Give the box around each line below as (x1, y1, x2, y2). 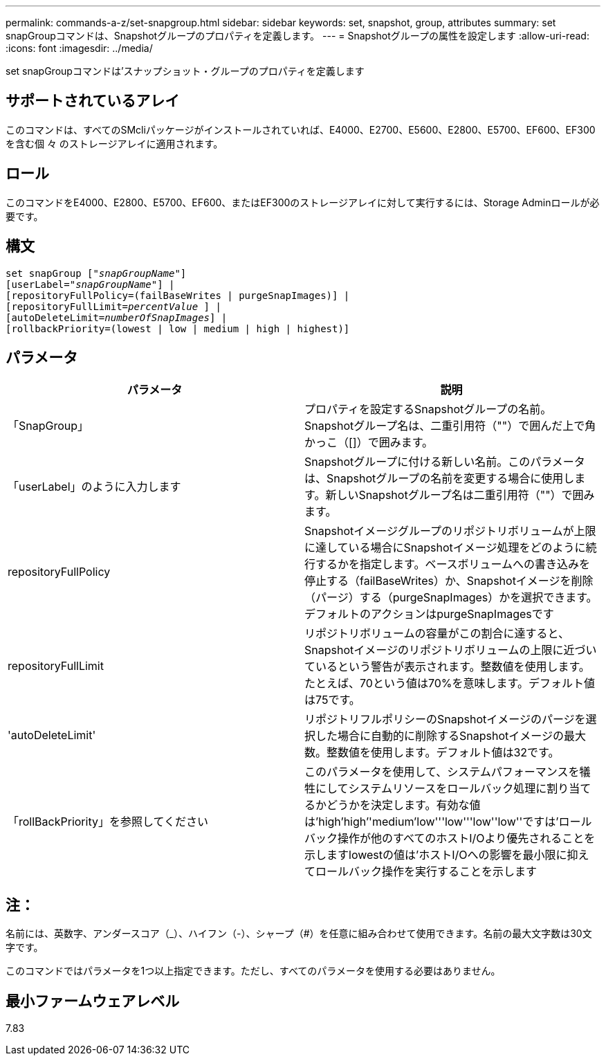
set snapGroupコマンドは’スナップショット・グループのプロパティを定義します (6, 65, 365, 77)
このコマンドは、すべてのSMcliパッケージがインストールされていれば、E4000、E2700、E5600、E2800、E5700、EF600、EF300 (6, 123, 596, 136)
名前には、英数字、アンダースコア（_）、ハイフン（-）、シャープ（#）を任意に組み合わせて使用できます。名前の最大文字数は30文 (6, 927, 592, 940)
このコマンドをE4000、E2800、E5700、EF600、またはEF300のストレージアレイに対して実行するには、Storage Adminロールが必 (6, 196, 600, 208)
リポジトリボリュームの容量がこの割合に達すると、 (304, 626, 569, 641)
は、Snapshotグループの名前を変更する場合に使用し (304, 471, 575, 486)
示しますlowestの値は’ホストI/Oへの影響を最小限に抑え (304, 848, 589, 862)
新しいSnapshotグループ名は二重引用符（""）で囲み (325, 488, 595, 502)
